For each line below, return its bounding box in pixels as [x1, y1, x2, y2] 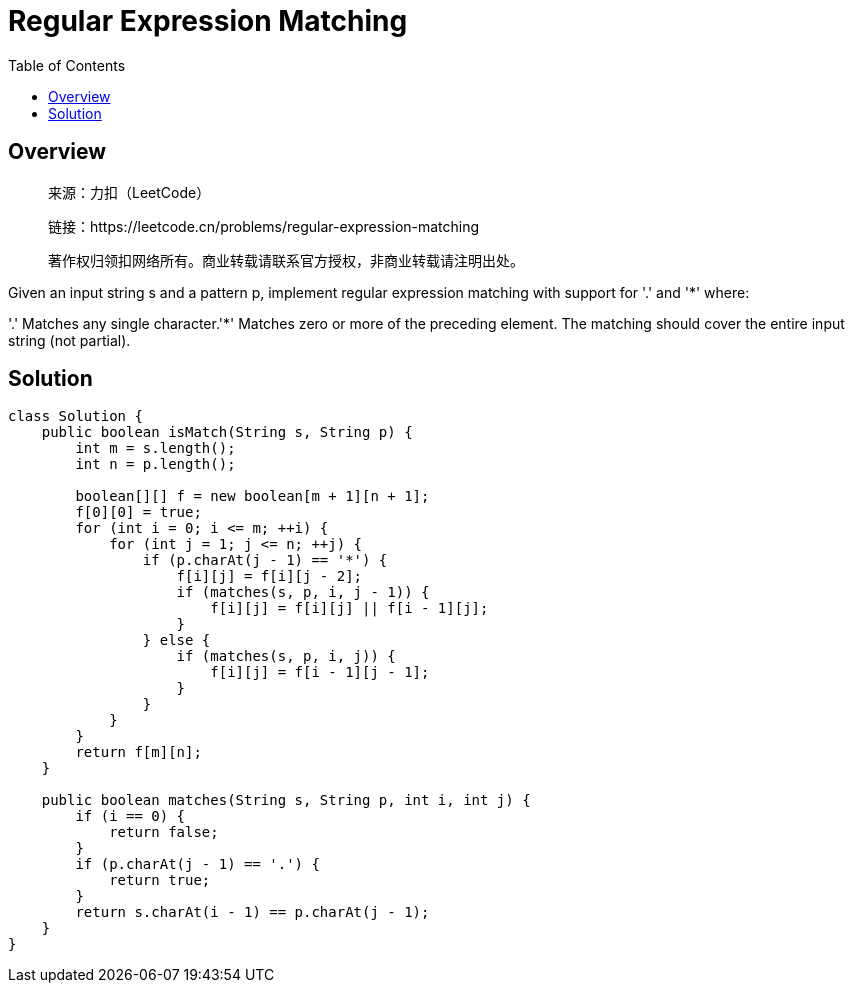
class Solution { [8, 408, 143, 425]
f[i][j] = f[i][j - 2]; [176, 568, 363, 585]
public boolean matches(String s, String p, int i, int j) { [41, 792, 531, 809]
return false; [109, 824, 219, 841]
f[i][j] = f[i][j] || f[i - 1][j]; [210, 600, 489, 617]
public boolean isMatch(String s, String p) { [41, 424, 413, 441]
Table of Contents [8, 56, 126, 74]
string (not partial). [8, 331, 131, 349]
